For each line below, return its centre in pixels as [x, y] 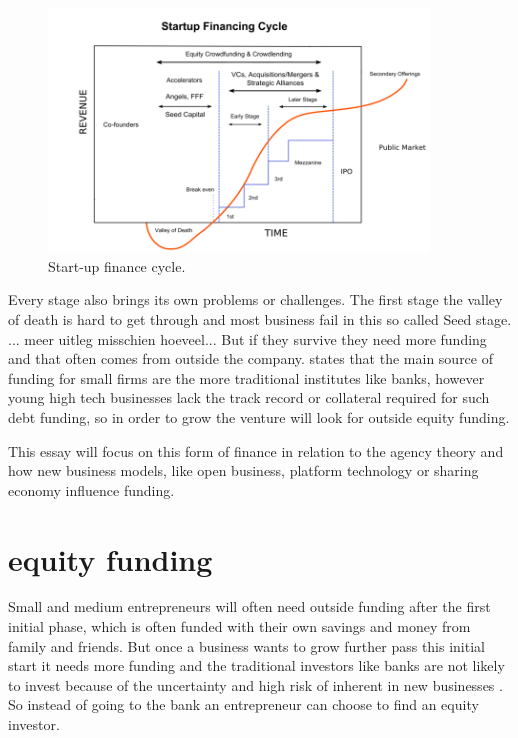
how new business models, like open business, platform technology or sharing [243, 470]
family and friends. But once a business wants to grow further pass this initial [246, 645]
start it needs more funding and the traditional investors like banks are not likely [256, 665]
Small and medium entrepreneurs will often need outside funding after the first [249, 606]
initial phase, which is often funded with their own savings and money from [239, 626]
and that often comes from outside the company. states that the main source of [250, 358]
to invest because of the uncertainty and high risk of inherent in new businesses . [255, 684]
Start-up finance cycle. [117, 265]
